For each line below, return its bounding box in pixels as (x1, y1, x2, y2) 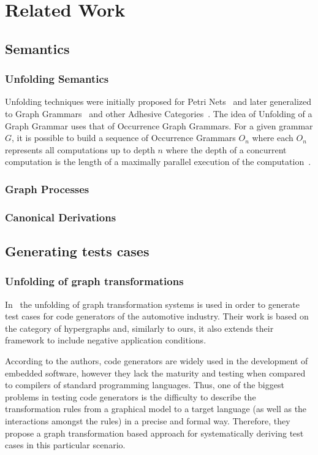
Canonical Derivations (5, 209, 116, 224)
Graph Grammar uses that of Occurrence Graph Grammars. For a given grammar (5, 119, 313, 132)
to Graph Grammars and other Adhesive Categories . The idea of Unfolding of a (5, 107, 312, 120)
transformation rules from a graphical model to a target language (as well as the (5, 402, 307, 415)
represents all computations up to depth (5, 143, 155, 156)
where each (252, 131, 293, 144)
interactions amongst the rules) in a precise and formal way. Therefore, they (5, 414, 290, 427)
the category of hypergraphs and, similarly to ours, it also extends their (5, 321, 274, 334)
